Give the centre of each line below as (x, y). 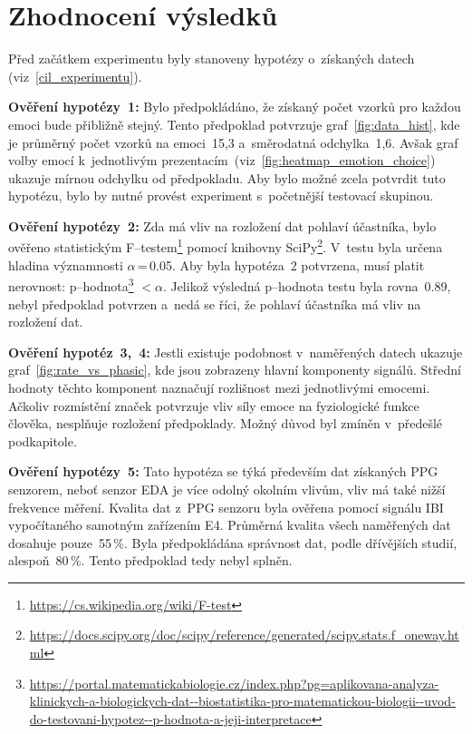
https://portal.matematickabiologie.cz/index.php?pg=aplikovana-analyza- (234, 683)
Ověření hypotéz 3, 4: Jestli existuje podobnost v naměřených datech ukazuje (236, 352)
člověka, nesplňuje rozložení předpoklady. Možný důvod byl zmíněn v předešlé (226, 423)
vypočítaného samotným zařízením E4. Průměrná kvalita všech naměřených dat (230, 525)
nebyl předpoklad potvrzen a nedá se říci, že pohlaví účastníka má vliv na (215, 303)
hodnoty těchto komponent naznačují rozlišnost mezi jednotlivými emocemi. (219, 387)
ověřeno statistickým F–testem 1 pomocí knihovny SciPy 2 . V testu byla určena (226, 246)
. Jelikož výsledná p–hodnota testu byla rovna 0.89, (307, 285)
